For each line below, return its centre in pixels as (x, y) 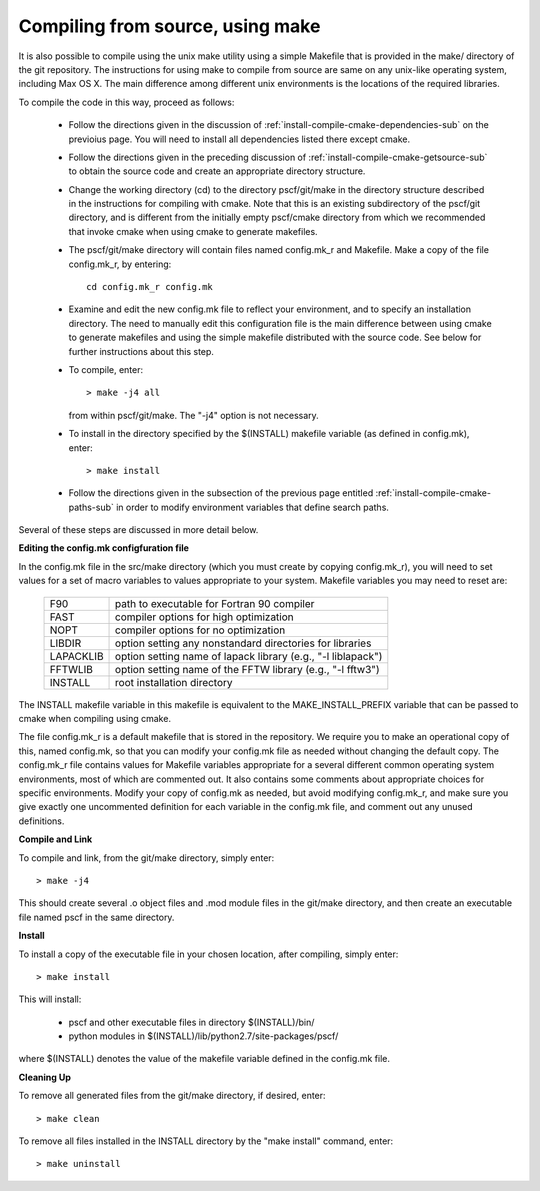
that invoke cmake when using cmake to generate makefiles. (193, 231)
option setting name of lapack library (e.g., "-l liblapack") (249, 656)
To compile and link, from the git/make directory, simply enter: (146, 857)
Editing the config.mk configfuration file (104, 548)
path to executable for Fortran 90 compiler (215, 603)
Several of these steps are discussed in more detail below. (138, 530)
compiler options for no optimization (200, 630)
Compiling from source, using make (169, 26)
